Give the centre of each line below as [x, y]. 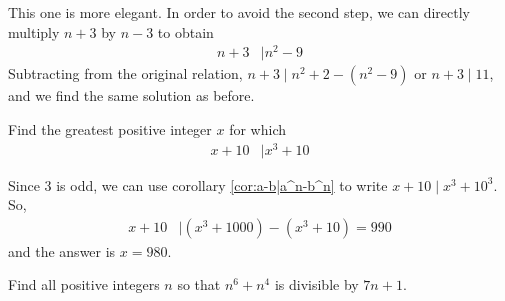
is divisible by [316, 284]
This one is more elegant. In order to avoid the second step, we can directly [239, 12]
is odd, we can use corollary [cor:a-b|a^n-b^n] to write [222, 184]
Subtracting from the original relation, [125, 73]
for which [257, 128]
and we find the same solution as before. [131, 95]
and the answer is [62, 250]
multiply [34, 31]
